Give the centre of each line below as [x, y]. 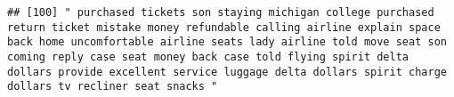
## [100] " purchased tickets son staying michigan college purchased [221, 12]
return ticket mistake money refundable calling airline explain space [224, 27]
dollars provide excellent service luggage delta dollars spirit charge [227, 72]
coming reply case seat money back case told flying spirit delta [208, 57]
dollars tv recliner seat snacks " [113, 87]
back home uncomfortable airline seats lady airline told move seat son [227, 42]
